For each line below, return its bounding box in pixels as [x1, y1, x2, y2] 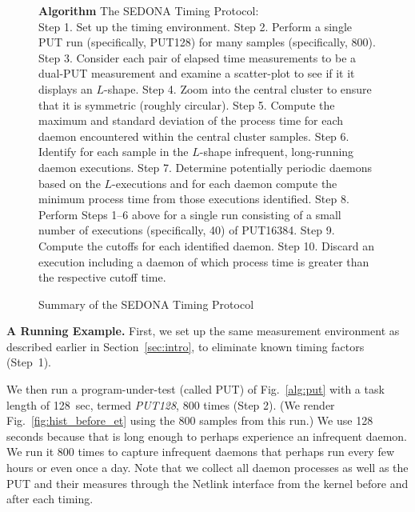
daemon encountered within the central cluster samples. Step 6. [38, 127, 349, 144]
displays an [38, 80, 93, 97]
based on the [38, 174, 101, 191]
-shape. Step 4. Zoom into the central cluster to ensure [104, 80, 372, 97]
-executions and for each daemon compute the [112, 174, 337, 191]
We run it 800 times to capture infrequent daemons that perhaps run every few [6, 443, 395, 460]
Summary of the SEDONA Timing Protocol [38, 295, 254, 312]
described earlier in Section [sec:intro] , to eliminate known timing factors [6, 338, 365, 354]
